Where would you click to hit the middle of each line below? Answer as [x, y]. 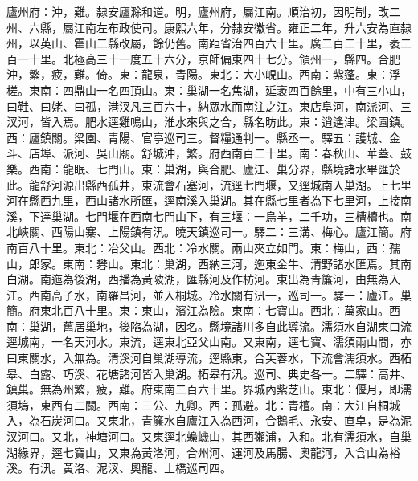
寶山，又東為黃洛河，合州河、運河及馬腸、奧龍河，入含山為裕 [237, 452]
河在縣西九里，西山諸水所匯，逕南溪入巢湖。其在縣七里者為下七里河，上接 [203, 200]
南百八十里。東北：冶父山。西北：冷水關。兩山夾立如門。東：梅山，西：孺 [203, 247]
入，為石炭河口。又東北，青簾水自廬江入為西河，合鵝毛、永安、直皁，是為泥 [209, 420]
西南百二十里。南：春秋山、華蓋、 [310, 153]
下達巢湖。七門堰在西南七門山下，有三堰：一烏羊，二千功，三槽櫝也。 [214, 216]
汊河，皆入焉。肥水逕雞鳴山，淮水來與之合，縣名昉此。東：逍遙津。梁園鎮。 [209, 122]
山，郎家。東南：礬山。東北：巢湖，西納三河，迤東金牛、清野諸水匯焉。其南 [209, 263]
